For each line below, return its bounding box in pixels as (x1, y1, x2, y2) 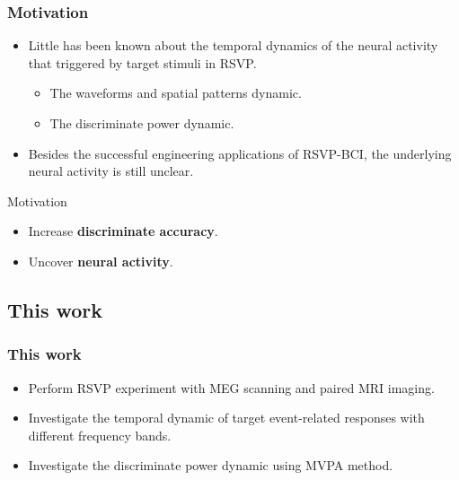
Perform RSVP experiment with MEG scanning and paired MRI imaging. (28, 378, 435, 397)
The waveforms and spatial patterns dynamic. (49, 83, 302, 102)
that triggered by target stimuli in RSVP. (28, 53, 257, 72)
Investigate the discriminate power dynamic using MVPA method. (28, 456, 393, 475)
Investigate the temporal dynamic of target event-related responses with (28, 408, 425, 427)
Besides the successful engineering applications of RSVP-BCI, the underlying (28, 144, 452, 162)
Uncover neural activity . (28, 251, 173, 270)
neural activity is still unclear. (28, 161, 194, 180)
